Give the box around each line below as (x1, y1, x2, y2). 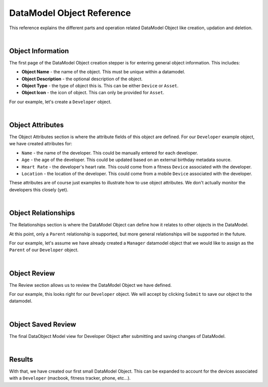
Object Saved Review (9, 320, 76, 329)
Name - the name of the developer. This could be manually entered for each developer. (21, 150, 199, 156)
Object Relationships (9, 209, 75, 218)
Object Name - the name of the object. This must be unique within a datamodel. (21, 69, 186, 75)
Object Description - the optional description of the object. (21, 76, 143, 82)
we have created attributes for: (9, 141, 72, 147)
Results (9, 355, 33, 364)
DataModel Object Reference (9, 7, 131, 18)
